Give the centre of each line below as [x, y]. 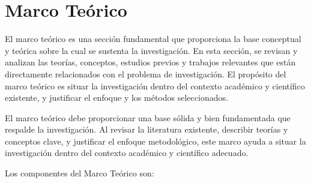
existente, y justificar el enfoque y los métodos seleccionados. [116, 97]
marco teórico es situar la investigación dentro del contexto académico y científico [155, 85]
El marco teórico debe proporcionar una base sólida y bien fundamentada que [148, 117]
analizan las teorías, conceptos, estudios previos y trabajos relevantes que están [150, 62]
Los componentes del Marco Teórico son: [80, 173]
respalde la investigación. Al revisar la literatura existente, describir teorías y [146, 129]
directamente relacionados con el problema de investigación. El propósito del [146, 73]
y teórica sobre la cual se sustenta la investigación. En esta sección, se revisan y [151, 50]
